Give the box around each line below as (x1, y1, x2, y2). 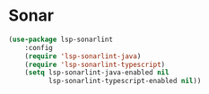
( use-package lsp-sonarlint (8, 35, 114, 44)
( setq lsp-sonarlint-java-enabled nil (24, 68, 170, 77)
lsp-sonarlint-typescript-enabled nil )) (48, 77, 202, 86)
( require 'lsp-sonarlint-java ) (24, 51, 142, 61)
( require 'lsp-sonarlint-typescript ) (24, 60, 166, 69)
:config (24, 43, 53, 52)
